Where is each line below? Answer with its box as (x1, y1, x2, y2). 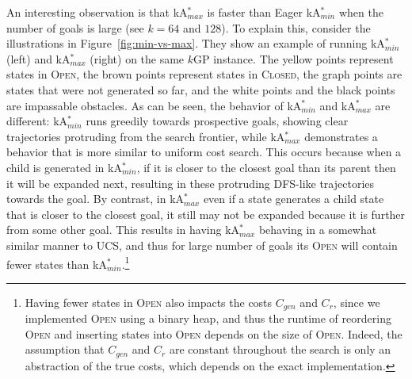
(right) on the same (90, 50, 185, 67)
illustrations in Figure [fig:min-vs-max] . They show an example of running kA (6, 35, 385, 52)
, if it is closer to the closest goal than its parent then (136, 159, 396, 175)
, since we (333, 293, 380, 310)
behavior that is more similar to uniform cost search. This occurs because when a (6, 144, 402, 160)
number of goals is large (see (6, 19, 144, 36)
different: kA (6, 113, 68, 129)
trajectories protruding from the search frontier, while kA (6, 128, 285, 144)
